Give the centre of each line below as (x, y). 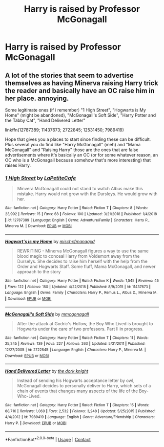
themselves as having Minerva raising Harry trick (82, 83)
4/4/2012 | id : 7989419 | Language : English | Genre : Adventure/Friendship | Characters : (80, 417)
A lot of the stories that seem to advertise (70, 75)
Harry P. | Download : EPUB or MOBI (36, 423)
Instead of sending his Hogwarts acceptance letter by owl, (76, 380)
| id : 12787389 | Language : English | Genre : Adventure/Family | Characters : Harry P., (77, 220)
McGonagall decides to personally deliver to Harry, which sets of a (84, 386)
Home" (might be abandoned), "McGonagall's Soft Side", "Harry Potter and (81, 115)
